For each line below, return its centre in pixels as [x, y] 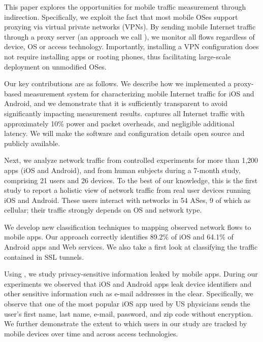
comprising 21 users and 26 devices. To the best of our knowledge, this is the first [131, 180]
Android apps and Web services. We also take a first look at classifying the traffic [131, 247]
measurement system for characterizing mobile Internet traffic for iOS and [139, 93]
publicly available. [32, 143]
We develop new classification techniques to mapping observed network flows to [128, 227]
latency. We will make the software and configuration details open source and [124, 133]
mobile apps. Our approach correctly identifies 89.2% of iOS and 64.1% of [119, 237]
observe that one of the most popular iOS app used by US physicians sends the [127, 304]
